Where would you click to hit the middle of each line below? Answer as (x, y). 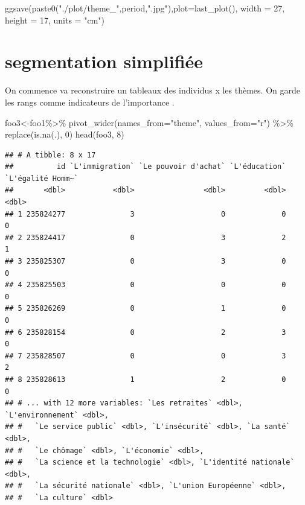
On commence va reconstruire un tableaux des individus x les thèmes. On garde (152, 90)
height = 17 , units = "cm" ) (55, 20)
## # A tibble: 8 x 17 (50, 155)
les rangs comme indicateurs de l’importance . (90, 102)
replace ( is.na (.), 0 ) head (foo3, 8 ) (65, 134)
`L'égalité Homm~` (42, 178)
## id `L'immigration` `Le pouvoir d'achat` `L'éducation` (146, 167)
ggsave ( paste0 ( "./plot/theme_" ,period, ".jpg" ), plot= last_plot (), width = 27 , (145, 8)
